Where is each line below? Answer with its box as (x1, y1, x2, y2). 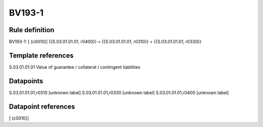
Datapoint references (9, 102, 75, 110)
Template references (9, 51, 74, 59)
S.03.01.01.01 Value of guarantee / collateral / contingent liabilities (9, 64, 141, 70)
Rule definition (9, 26, 55, 34)
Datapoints (9, 77, 43, 85)
